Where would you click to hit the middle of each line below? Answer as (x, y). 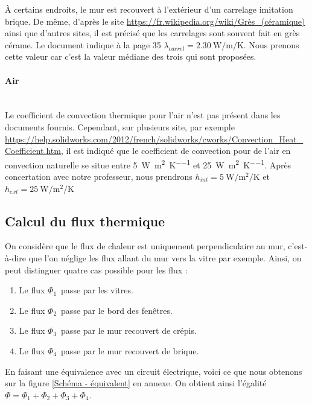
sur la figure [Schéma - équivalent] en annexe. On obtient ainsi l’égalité (136, 383)
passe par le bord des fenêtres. (117, 310)
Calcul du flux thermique (85, 221)
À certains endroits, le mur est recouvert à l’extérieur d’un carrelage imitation (149, 9)
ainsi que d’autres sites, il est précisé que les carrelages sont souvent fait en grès (152, 33)
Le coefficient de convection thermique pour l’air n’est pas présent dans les (143, 115)
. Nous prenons (271, 44)
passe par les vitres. (97, 290)
